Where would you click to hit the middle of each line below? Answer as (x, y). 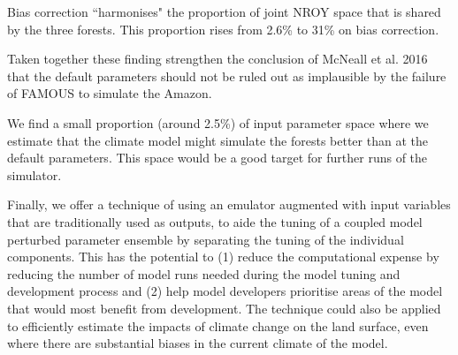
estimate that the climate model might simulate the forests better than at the (218, 140)
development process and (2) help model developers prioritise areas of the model (225, 291)
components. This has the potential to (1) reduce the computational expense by (223, 257)
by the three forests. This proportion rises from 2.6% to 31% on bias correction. (223, 29)
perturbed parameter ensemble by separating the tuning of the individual (206, 239)
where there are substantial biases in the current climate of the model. (198, 343)
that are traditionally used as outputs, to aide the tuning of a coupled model (215, 221)
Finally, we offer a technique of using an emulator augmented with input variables (229, 204)
